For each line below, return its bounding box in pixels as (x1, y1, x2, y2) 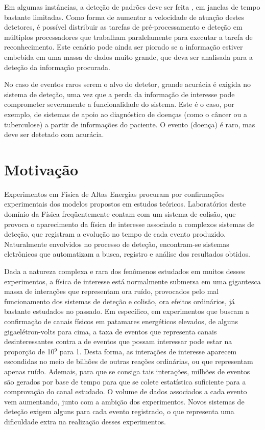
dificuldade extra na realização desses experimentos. (4, 416, 166, 426)
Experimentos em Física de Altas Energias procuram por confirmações (4, 188, 225, 199)
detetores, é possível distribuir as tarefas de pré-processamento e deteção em (4, 21, 243, 32)
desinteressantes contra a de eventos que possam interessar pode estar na (4, 336, 232, 347)
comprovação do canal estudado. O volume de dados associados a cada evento (4, 386, 247, 397)
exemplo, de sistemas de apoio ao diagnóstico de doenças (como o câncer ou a (4, 108, 247, 119)
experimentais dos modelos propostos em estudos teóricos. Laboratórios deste (4, 198, 246, 209)
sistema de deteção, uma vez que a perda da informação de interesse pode (4, 88, 235, 99)
